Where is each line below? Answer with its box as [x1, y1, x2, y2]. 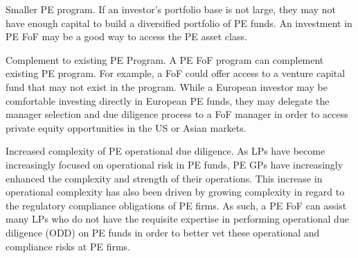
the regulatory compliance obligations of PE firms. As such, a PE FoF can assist [6, 198, 347, 212]
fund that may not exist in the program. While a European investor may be [6, 79, 328, 94]
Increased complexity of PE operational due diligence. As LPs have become [6, 144, 325, 158]
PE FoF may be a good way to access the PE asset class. [6, 29, 247, 44]
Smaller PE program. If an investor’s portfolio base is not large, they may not [6, 2, 336, 16]
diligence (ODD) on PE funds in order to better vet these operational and [6, 225, 320, 239]
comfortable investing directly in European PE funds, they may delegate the [6, 93, 330, 108]
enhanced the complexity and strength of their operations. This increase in [6, 171, 323, 185]
